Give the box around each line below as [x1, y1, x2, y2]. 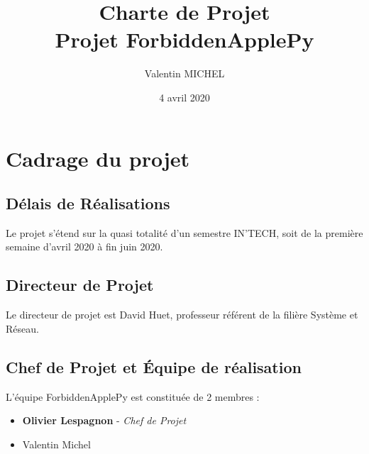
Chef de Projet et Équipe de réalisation [6, 355, 302, 377]
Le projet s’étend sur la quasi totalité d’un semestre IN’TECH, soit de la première [6, 225, 363, 240]
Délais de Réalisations [6, 192, 170, 214]
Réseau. [6, 321, 39, 336]
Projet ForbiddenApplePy [55, 25, 314, 54]
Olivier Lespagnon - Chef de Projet [22, 413, 187, 428]
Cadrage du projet [6, 143, 190, 172]
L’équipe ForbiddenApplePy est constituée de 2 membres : [6, 389, 260, 404]
